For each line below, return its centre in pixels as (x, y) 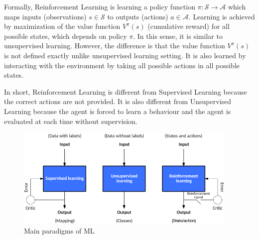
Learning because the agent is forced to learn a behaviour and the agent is (118, 111)
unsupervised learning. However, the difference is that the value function (115, 46)
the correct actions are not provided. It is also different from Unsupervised (118, 101)
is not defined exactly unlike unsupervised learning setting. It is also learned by (125, 55)
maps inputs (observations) (45, 16)
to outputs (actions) (138, 16)
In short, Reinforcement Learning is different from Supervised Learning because (126, 91)
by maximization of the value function (62, 26)
